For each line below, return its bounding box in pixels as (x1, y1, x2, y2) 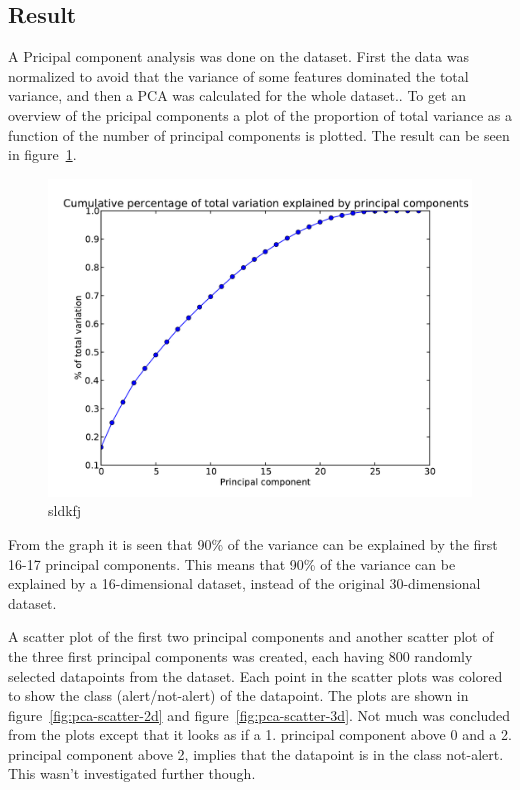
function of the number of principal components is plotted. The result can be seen (8, 124, 510, 145)
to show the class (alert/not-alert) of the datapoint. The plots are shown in (8, 685, 469, 706)
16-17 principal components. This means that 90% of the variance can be (8, 553, 456, 574)
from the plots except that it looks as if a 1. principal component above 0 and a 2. (8, 724, 512, 745)
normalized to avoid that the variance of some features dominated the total (8, 65, 469, 86)
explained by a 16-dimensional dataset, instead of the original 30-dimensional (8, 573, 481, 594)
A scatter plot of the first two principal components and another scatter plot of (8, 626, 494, 647)
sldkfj (48, 500, 82, 521)
